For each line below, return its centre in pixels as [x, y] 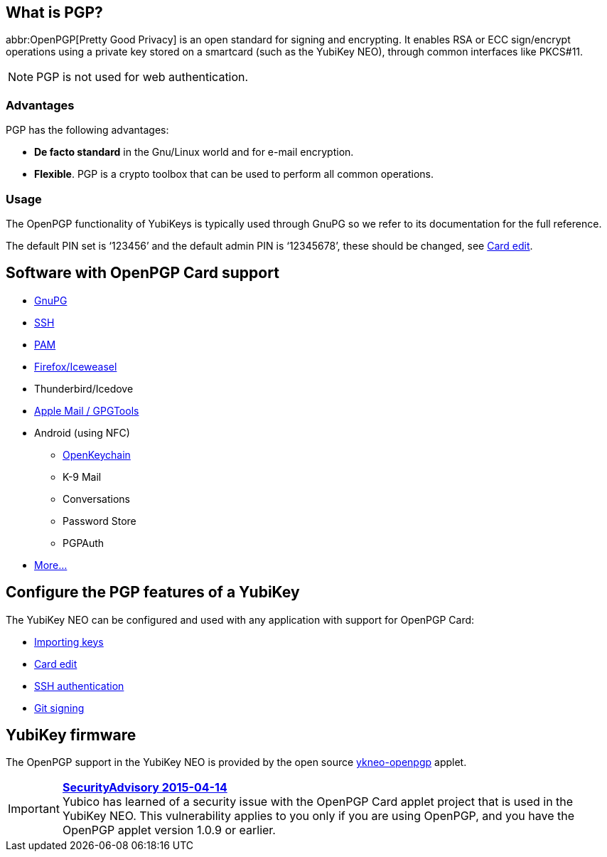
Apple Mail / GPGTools [87, 410]
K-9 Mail [82, 477]
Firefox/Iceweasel [76, 366]
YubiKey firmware [71, 735]
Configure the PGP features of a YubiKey [153, 592]
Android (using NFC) [82, 432]
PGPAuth [84, 543]
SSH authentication [79, 686]
